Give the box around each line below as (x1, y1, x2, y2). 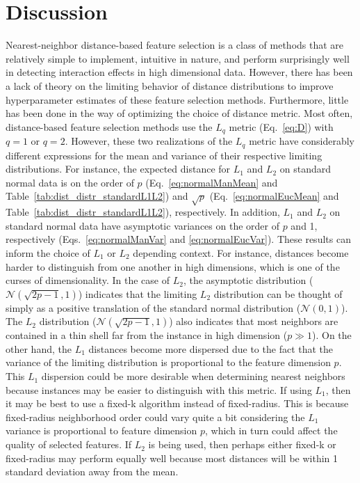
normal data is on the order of (6, 175, 134, 189)
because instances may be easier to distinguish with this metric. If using (6, 382, 312, 397)
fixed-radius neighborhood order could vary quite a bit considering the (6, 409, 305, 424)
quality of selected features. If (6, 437, 132, 452)
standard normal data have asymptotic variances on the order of (6, 218, 279, 232)
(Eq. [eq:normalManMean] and (145, 175, 278, 189)
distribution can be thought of (213, 286, 343, 301)
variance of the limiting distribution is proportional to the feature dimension (6, 355, 331, 370)
